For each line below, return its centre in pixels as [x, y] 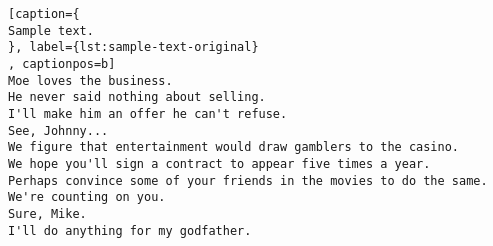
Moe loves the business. [90, 80]
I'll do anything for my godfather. [130, 230]
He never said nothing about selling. [137, 97]
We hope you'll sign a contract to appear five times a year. [219, 163]
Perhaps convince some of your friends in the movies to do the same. [248, 180]
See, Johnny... [58, 130]
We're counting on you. [87, 197]
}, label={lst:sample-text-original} [133, 47]
